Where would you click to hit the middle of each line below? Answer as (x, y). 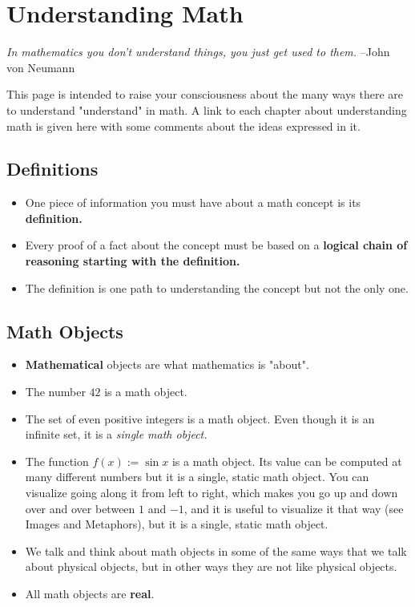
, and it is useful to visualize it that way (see (294, 508)
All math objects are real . (90, 593)
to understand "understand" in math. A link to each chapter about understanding (207, 109)
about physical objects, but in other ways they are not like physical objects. (211, 567)
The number (55, 392)
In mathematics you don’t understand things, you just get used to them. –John (198, 52)
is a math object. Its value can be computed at (287, 461)
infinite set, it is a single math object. (116, 434)
